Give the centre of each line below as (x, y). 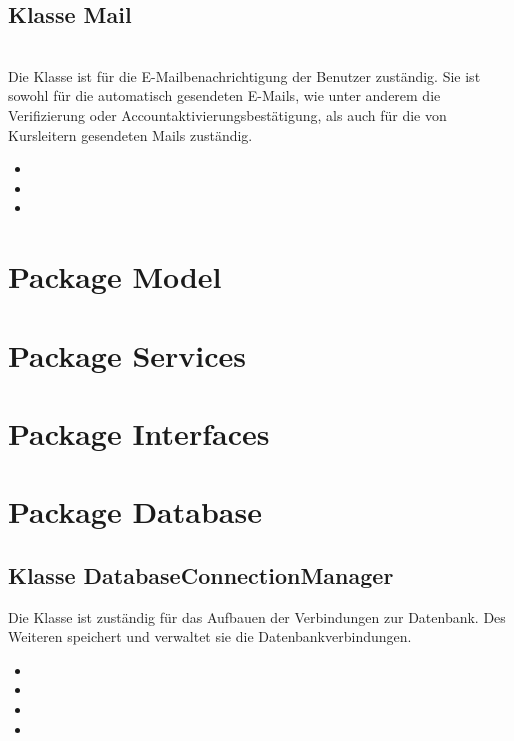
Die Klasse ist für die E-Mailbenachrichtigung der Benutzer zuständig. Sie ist (244, 75)
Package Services (127, 354)
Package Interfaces (139, 432)
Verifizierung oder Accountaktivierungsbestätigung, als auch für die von (227, 114)
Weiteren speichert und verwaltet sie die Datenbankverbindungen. (210, 636)
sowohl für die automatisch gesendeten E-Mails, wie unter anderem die (224, 95)
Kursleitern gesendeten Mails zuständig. (130, 134)
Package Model (115, 276)
